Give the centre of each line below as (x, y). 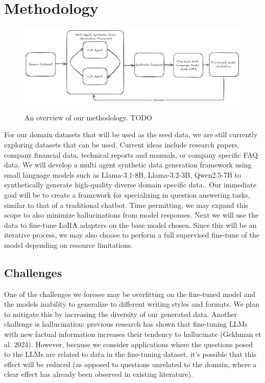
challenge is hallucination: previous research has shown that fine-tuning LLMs (126, 324)
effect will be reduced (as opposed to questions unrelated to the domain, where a (130, 364)
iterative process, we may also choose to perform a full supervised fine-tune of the (132, 235)
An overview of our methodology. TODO (88, 117)
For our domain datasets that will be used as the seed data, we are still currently (131, 134)
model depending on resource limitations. (69, 244)
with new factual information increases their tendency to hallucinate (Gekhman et (133, 334)
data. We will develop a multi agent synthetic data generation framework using (128, 165)
